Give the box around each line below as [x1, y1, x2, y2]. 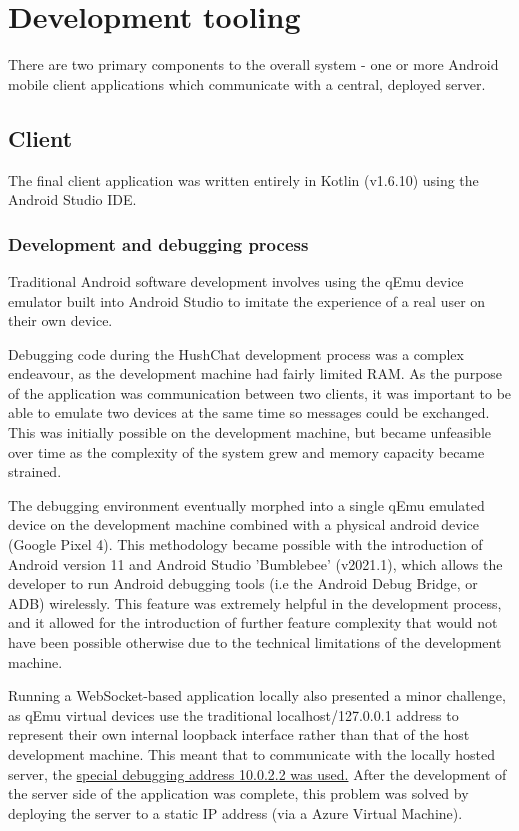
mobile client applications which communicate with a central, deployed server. [8, 73, 486, 94]
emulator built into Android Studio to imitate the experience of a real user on [8, 290, 486, 311]
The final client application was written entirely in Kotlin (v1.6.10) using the [8, 169, 479, 190]
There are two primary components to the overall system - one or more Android [8, 54, 499, 75]
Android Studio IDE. [8, 189, 137, 210]
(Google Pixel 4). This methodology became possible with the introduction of [8, 534, 483, 555]
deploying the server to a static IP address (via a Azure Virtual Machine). [8, 802, 463, 823]
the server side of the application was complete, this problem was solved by [8, 783, 469, 804]
